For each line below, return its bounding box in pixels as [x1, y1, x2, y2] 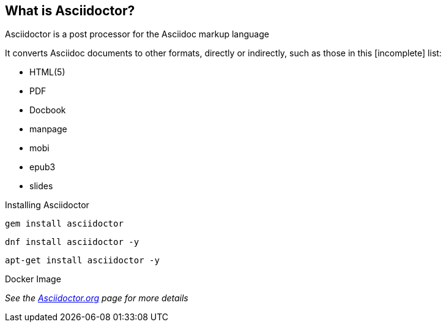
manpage [29, 124, 67, 135]
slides [29, 181, 53, 192]
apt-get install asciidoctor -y [5, 255, 160, 266]
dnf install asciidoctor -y [5, 237, 139, 247]
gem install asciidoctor [5, 219, 124, 229]
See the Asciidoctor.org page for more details [5, 293, 188, 304]
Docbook [29, 105, 66, 116]
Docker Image [5, 274, 61, 285]
